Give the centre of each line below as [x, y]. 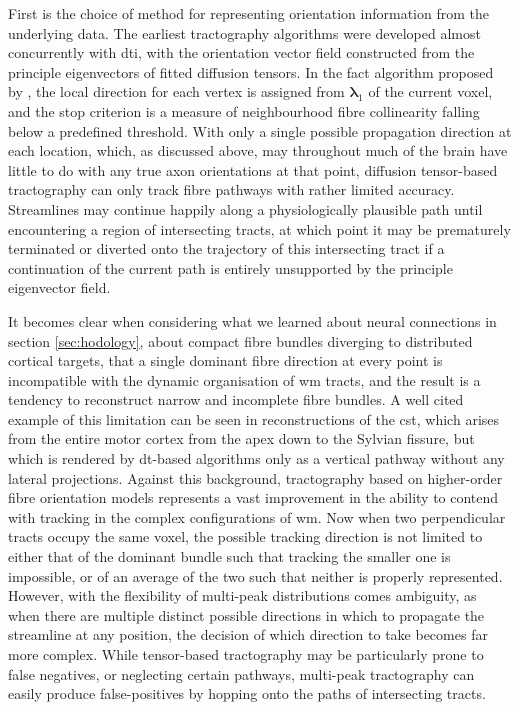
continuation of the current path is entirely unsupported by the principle [230, 267]
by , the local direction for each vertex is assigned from [176, 91]
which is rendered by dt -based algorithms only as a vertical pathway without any [256, 458]
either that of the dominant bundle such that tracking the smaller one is [229, 556]
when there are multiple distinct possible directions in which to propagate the [246, 614]
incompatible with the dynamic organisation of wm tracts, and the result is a [244, 379]
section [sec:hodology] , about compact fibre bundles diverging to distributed [240, 340]
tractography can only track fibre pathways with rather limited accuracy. [231, 189]
